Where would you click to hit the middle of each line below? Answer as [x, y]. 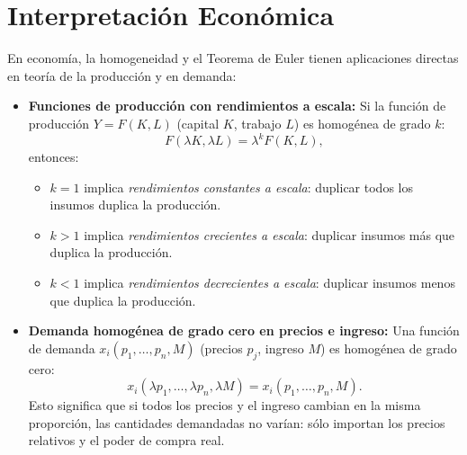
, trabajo [257, 123]
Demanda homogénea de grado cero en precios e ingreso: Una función [244, 330]
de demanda [62, 348]
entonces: [54, 156]
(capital [198, 123]
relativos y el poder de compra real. [126, 440]
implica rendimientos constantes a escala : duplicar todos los [248, 187]
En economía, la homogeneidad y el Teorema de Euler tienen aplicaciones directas [233, 58]
